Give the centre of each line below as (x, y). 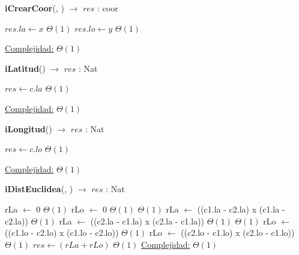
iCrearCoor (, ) (35, 8)
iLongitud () (29, 128)
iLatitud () (25, 68)
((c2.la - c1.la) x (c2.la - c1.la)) (147, 221)
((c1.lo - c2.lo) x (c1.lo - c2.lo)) (62, 233)
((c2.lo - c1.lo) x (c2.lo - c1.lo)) (238, 233)
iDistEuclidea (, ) (39, 189)
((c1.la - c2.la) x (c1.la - (241, 209)
